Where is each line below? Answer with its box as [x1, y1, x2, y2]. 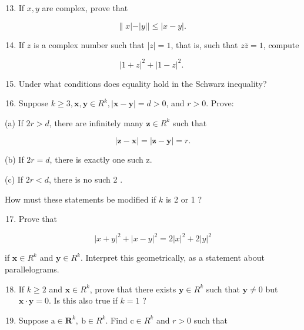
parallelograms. [5, 262, 59, 275]
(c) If [5, 173, 24, 186]
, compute [263, 38, 299, 50]
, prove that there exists [89, 282, 176, 295]
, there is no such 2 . [49, 173, 123, 186]
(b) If [5, 153, 24, 166]
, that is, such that [171, 38, 238, 50]
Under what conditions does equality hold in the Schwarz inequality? [18, 77, 267, 89]
